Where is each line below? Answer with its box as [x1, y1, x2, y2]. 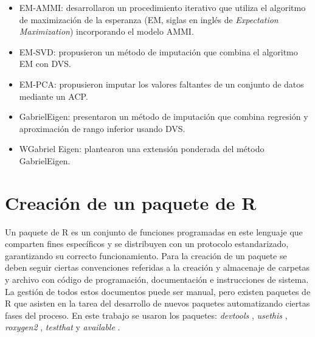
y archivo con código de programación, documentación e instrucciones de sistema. [5, 273, 309, 286]
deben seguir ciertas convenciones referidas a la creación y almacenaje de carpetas [5, 261, 310, 274]
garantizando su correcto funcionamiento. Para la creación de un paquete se [5, 249, 287, 262]
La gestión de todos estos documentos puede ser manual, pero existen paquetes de [5, 285, 311, 297]
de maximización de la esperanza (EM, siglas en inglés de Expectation [19, 13, 279, 26]
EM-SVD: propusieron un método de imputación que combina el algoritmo [19, 45, 298, 58]
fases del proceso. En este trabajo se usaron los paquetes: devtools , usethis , [5, 308, 288, 321]
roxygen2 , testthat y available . [5, 321, 120, 333]
